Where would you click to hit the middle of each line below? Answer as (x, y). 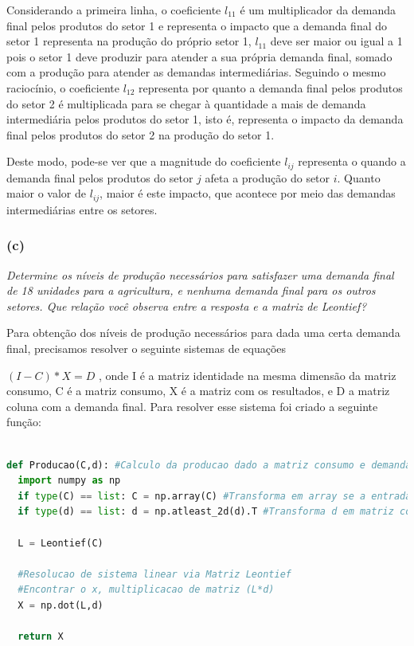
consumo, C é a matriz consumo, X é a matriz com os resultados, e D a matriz (198, 391)
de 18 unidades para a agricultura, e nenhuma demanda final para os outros (191, 290)
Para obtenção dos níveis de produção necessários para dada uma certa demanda (203, 333)
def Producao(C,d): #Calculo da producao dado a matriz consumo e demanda (209, 465)
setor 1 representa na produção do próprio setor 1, (129, 41)
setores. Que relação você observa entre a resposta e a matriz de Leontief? (187, 305)
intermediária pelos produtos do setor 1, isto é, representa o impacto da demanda (205, 119)
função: (24, 422)
